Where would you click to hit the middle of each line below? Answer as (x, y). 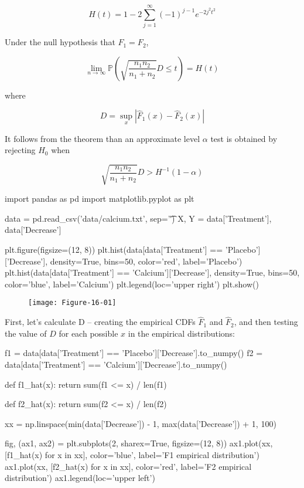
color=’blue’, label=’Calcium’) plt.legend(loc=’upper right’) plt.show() (132, 284)
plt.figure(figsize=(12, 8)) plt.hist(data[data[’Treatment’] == (114, 250)
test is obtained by (244, 138)
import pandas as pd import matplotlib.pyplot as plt (100, 199)
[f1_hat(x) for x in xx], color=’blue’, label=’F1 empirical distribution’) (132, 455)
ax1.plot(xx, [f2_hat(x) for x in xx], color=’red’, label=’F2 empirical (128, 466)
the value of (26, 333)
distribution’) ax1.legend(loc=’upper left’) (80, 478)
